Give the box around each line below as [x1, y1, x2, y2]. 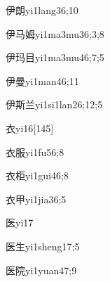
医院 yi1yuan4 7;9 [6, 262, 77, 277]
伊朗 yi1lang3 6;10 [6, 3, 78, 17]
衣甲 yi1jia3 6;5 [6, 191, 67, 206]
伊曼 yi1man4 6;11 [6, 73, 79, 88]
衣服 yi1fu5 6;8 [6, 144, 64, 159]
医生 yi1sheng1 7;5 [6, 238, 80, 253]
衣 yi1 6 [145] [6, 120, 54, 135]
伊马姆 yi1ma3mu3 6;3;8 [6, 26, 104, 41]
